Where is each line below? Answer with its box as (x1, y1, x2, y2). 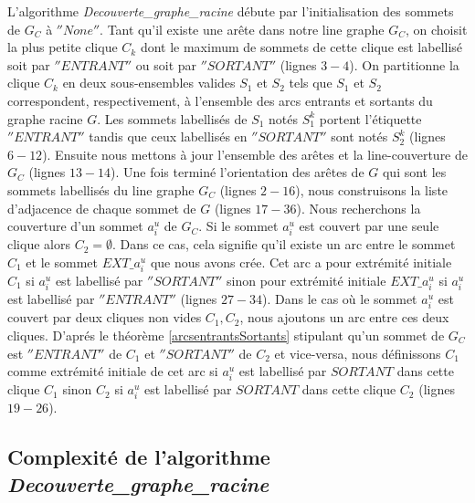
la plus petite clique (7, 37, 118, 57)
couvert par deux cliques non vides (7, 308, 202, 327)
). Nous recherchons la (296, 198, 421, 217)
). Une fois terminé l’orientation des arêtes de (111, 162, 364, 182)
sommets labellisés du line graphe (7, 180, 195, 199)
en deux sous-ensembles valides (62, 73, 236, 92)
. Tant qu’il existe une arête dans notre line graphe (100, 19, 385, 38)
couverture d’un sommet (7, 216, 143, 236)
